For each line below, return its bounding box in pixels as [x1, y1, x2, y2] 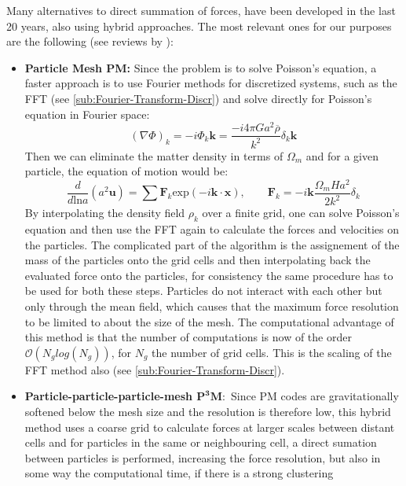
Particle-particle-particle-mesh [24, 388, 192, 404]
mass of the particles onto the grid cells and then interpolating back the [24, 252, 371, 268]
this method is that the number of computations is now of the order [24, 329, 352, 345]
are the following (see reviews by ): [6, 33, 174, 50]
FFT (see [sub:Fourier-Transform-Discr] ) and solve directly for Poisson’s [24, 90, 372, 106]
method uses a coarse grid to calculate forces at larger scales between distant [24, 418, 395, 435]
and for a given [305, 147, 379, 164]
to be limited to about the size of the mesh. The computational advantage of [24, 313, 394, 330]
